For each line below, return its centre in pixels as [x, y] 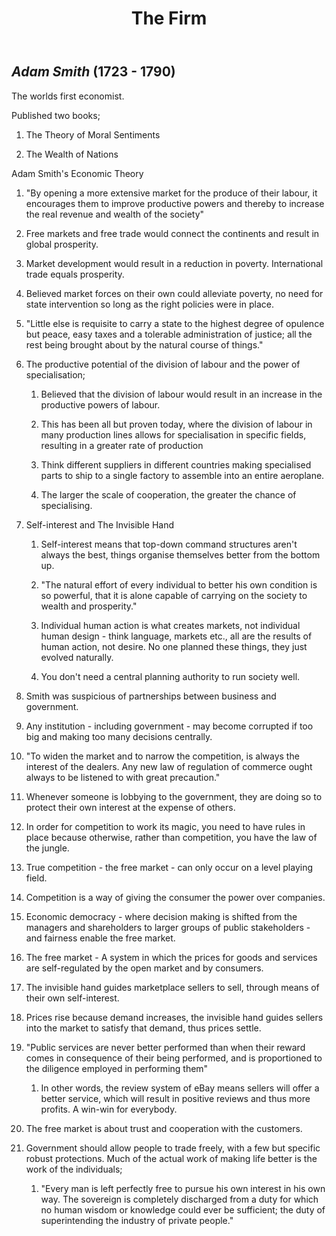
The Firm [169, 18]
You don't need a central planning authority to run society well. [170, 676]
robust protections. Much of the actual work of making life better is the [171, 1158]
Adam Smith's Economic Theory [77, 173]
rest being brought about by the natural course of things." [144, 344]
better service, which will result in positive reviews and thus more [175, 1098]
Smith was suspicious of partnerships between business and [151, 696]
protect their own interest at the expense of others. [130, 807]
